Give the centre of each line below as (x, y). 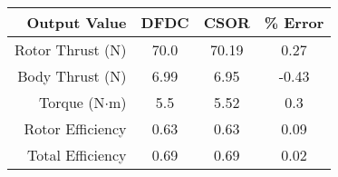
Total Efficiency (77, 155)
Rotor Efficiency (75, 128)
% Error (294, 22)
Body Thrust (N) (72, 76)
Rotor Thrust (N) (71, 49)
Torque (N (72, 102)
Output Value (77, 22)
